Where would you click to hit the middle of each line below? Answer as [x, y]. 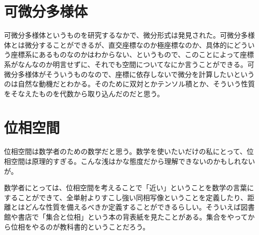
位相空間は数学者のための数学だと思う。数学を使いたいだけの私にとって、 [126, 151]
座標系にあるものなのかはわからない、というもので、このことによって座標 [132, 54]
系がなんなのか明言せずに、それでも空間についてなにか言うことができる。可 [129, 64]
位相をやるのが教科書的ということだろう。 [80, 226]
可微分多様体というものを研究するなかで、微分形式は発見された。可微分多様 [129, 35]
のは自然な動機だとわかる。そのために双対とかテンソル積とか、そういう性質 [129, 84]
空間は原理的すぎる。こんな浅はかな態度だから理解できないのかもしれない [133, 161]
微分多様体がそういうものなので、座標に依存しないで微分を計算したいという [129, 74]
